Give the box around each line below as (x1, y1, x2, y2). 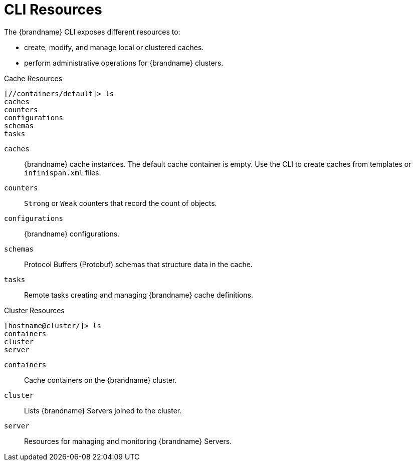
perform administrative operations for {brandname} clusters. (24, 58, 224, 67)
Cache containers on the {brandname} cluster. (24, 375, 177, 384)
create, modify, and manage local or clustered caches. (24, 43, 204, 52)
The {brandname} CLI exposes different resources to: (4, 27, 180, 36)
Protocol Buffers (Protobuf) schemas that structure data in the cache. (24, 260, 253, 269)
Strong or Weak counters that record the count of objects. (24, 198, 217, 207)
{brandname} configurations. (24, 229, 120, 238)
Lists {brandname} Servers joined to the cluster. (24, 406, 182, 415)
